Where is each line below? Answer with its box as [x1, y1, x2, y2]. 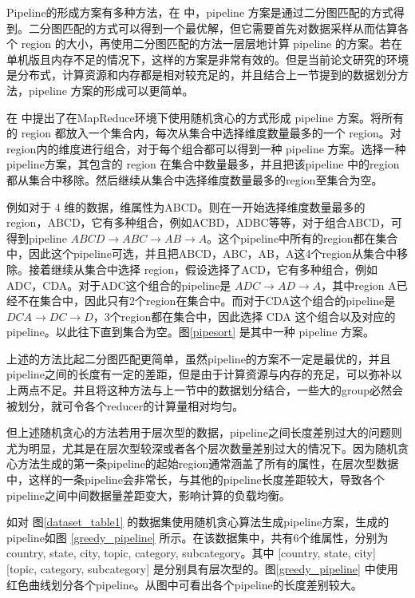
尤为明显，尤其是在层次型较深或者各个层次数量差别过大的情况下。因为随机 [6, 439, 397, 456]
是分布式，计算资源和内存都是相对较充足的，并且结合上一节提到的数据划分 [6, 66, 397, 83]
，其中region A [321, 276, 397, 293]
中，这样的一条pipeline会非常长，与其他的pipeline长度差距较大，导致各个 [6, 471, 385, 488]
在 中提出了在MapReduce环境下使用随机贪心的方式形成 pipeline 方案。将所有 [6, 109, 404, 125]
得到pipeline [6, 229, 67, 246]
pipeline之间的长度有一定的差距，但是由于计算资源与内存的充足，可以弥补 [6, 366, 391, 382]
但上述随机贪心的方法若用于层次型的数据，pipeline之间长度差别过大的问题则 [6, 424, 402, 441]
